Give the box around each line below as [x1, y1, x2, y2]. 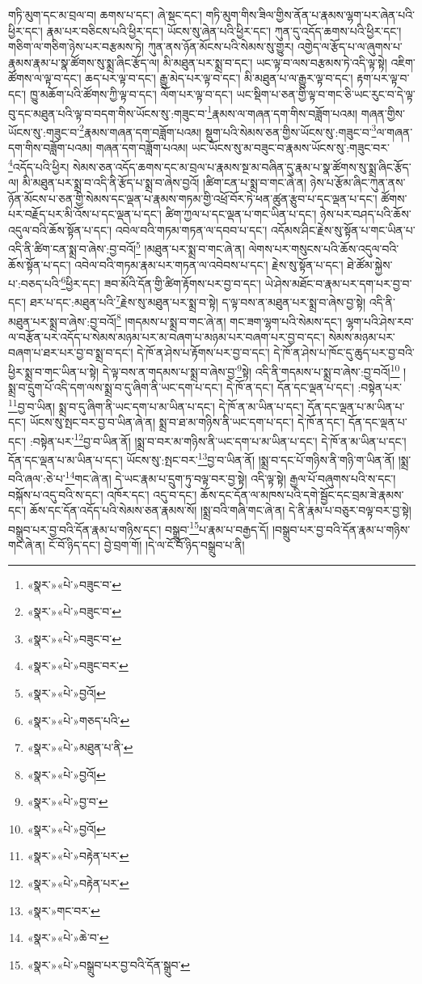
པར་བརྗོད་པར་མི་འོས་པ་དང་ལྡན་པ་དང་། [8, 206, 162, 223]
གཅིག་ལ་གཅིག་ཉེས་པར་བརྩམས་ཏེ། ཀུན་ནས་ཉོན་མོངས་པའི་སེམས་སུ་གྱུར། [8, 38, 294, 55]
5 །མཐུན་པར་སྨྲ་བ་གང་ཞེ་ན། [136, 238, 245, 257]
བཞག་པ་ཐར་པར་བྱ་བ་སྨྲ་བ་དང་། [8, 344, 133, 361]
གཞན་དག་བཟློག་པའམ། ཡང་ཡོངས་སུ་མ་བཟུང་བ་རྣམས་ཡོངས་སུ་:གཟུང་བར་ [95, 139, 390, 156]
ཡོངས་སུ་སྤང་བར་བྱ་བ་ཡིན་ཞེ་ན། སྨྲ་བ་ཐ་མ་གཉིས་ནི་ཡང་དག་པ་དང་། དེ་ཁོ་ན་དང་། [29, 414, 345, 430]
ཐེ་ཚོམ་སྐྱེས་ [347, 256, 393, 273]
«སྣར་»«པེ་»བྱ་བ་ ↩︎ [27, 793, 108, 810]
